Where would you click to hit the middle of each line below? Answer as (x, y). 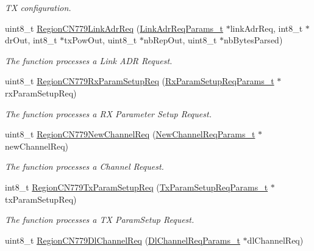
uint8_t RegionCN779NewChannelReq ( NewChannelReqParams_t (130, 134)
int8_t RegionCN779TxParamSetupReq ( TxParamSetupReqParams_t (137, 187)
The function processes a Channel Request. (84, 166)
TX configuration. (38, 7)
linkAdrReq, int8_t (266, 28)
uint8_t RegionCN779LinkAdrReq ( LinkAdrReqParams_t (114, 28)
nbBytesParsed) (253, 40)
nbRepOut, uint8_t (180, 40)
